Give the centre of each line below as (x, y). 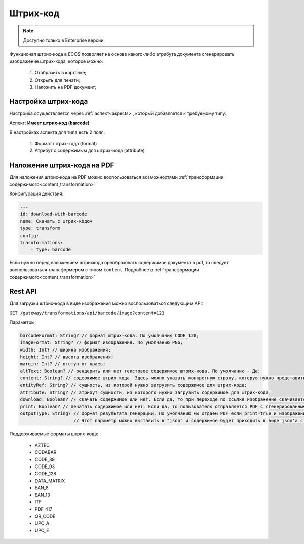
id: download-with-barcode (53, 214)
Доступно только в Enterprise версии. (64, 40)
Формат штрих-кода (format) (66, 143)
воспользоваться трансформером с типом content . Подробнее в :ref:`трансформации (104, 270)
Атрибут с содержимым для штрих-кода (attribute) (90, 151)
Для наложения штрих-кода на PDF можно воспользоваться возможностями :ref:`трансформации (117, 177)
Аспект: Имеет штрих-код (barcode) (49, 123)
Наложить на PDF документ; (65, 87)
